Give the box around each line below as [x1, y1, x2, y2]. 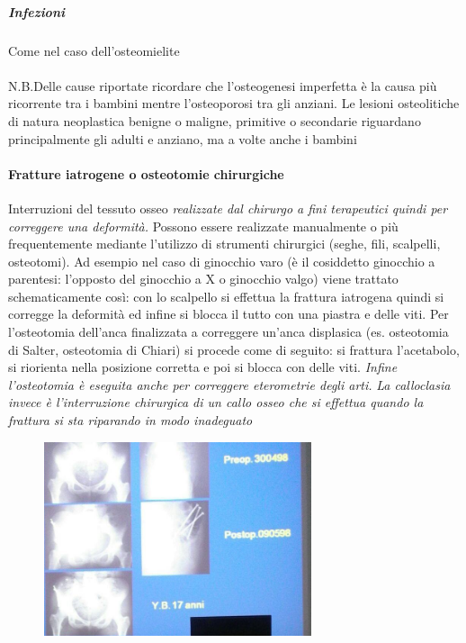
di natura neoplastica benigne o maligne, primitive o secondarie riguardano [8, 111, 421, 130]
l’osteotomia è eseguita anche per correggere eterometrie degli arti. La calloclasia [8, 375, 451, 394]
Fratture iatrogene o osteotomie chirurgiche [8, 164, 284, 183]
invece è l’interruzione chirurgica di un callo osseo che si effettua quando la [8, 393, 424, 412]
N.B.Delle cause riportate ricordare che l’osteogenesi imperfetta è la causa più [8, 76, 437, 95]
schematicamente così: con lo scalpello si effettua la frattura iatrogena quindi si [8, 286, 444, 305]
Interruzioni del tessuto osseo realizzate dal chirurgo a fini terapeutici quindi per [8, 198, 448, 217]
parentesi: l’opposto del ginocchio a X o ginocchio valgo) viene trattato [8, 269, 399, 288]
